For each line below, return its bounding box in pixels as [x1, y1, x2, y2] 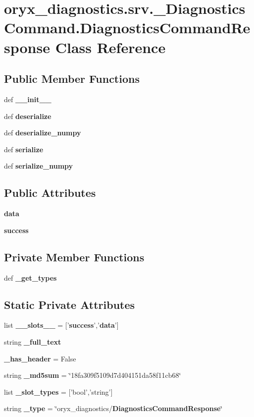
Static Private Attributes [4, 297, 135, 312]
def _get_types [4, 272, 57, 283]
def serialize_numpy [4, 161, 73, 171]
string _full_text [4, 336, 61, 347]
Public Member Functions [4, 71, 140, 86]
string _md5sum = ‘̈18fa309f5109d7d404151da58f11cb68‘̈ [4, 370, 181, 380]
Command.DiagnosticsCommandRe [4, 17, 251, 38]
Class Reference [55, 37, 166, 57]
